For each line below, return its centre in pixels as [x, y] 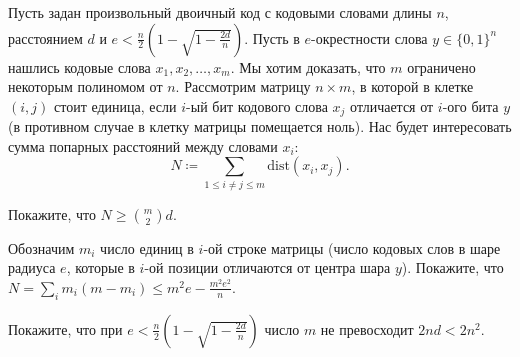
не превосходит [367, 328]
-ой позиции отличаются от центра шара [267, 267]
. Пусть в [272, 37]
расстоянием [45, 37]
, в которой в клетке [412, 86]
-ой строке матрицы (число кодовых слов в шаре [352, 247]
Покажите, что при [65, 328]
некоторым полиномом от [85, 86]
